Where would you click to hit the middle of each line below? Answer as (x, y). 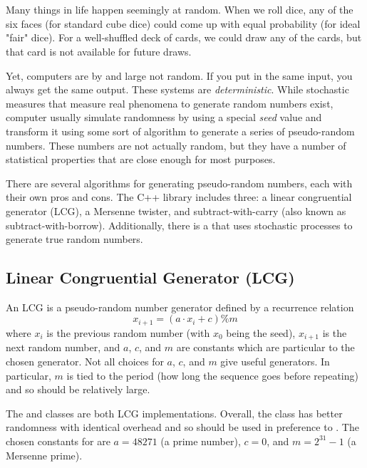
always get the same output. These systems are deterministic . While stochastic (177, 89)
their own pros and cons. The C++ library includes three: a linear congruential (179, 197)
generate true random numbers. (74, 239)
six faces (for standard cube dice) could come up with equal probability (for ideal (183, 23)
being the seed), (261, 332)
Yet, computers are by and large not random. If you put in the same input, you (179, 75)
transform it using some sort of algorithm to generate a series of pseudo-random (180, 131)
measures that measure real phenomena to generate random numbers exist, (170, 103)
